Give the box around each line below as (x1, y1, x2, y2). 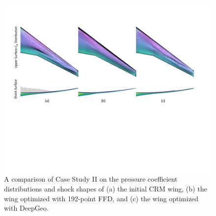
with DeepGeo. (4, 203, 49, 213)
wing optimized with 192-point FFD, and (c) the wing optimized (4, 193, 199, 203)
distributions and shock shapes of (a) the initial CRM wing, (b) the (4, 184, 207, 194)
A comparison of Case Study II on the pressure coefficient (4, 174, 178, 184)
